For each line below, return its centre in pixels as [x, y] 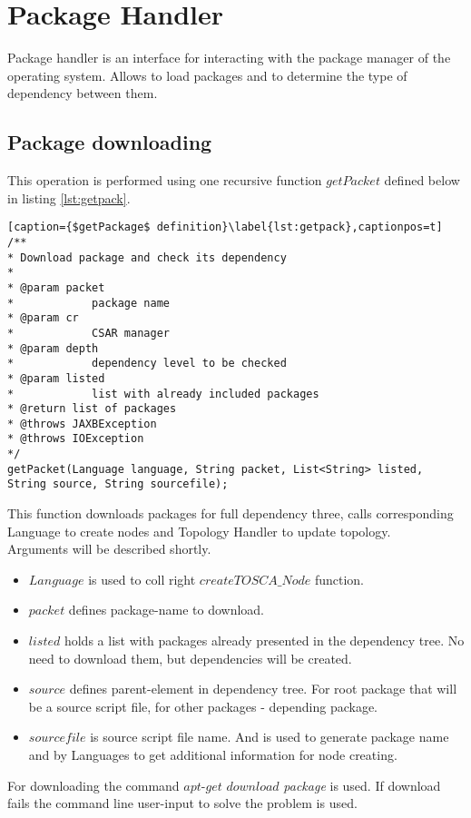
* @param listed [56, 378]
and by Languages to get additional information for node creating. [213, 755]
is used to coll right [142, 579]
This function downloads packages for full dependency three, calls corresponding [231, 513]
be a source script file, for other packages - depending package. [203, 706]
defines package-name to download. [166, 610]
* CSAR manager [88, 333]
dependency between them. [83, 93]
